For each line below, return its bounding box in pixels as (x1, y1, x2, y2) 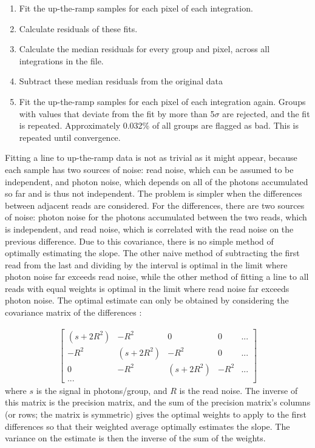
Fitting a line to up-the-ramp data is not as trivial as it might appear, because (5, 151, 297, 164)
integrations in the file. (19, 54, 104, 67)
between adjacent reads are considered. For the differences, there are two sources (5, 199, 305, 211)
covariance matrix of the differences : (5, 306, 142, 319)
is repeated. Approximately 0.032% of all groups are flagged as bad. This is (19, 119, 299, 132)
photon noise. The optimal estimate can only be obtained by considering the (5, 294, 289, 307)
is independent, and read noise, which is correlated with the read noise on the (5, 222, 294, 235)
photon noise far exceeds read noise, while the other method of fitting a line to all (5, 270, 309, 283)
